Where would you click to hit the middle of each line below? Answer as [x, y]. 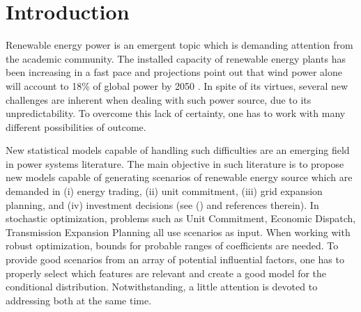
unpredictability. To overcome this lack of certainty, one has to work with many [176, 113]
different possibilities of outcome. [76, 126]
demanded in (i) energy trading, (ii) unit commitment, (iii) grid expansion [164, 191]
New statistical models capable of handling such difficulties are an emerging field [178, 150]
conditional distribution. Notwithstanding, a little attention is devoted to [162, 287]
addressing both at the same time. [79, 300]
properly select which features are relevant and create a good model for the [166, 273]
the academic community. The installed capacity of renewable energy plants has [176, 58]
